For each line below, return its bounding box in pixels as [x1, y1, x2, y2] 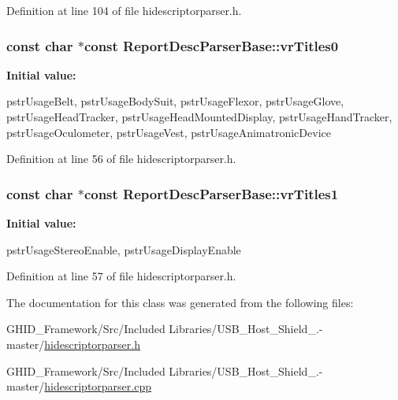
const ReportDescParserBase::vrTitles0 [84, 35, 339, 55]
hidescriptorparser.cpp [44, 378, 152, 394]
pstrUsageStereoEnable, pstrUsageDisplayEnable [6, 241, 241, 257]
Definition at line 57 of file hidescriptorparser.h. [6, 268, 236, 284]
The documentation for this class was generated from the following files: [6, 294, 354, 310]
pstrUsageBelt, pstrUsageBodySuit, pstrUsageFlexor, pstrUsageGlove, [6, 93, 344, 109]
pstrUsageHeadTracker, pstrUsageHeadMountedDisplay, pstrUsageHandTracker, [6, 109, 392, 124]
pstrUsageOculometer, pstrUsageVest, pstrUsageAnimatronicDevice [6, 124, 331, 140]
